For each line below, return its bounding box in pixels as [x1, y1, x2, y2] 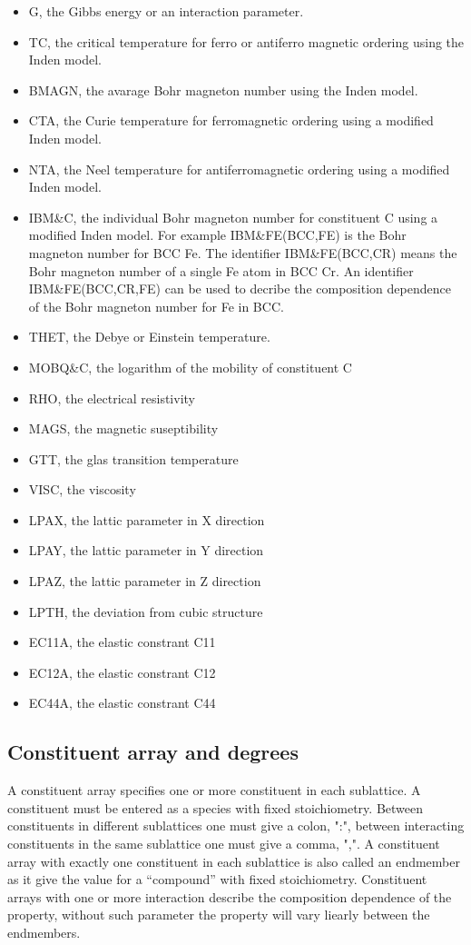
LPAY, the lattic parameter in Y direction [28, 541, 264, 560]
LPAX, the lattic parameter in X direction [28, 510, 265, 529]
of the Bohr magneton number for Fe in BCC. [28, 296, 284, 315]
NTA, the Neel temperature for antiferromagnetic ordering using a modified [28, 159, 450, 178]
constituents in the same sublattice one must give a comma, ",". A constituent [7, 834, 440, 853]
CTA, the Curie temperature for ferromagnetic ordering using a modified [28, 111, 434, 130]
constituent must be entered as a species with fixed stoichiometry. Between [7, 798, 423, 817]
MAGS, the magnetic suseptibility [28, 419, 219, 438]
